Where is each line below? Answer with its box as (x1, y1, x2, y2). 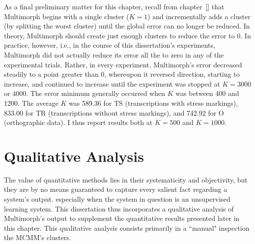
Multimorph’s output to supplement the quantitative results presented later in (4, 213, 240, 223)
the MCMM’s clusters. (4, 232, 71, 243)
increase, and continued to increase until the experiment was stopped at (4, 78, 220, 89)
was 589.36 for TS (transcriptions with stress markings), (69, 97, 238, 108)
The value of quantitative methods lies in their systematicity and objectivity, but (4, 174, 248, 184)
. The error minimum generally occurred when (26, 88, 166, 98)
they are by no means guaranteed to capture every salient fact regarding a (4, 184, 227, 194)
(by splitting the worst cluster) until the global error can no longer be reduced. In (4, 21, 250, 31)
